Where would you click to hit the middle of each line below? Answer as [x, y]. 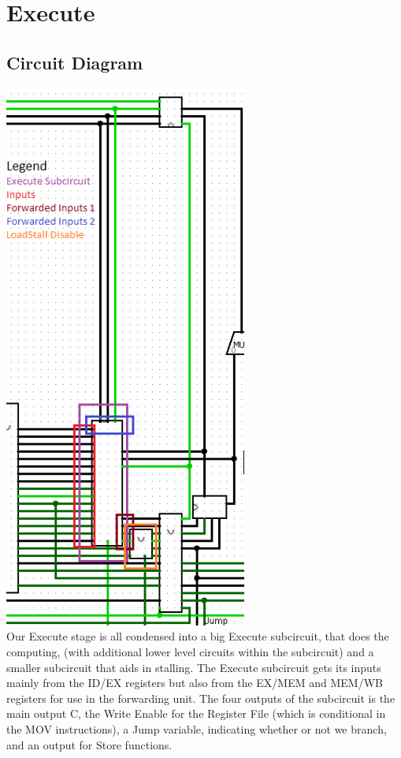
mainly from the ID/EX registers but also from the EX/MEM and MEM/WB [195, 683]
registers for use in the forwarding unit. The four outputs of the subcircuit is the [201, 698]
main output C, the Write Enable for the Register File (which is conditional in [196, 713]
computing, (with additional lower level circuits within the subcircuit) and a [190, 652]
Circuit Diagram [75, 62]
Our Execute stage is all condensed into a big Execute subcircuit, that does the [198, 636]
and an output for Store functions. [89, 744]
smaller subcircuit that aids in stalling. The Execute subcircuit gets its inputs [194, 667]
